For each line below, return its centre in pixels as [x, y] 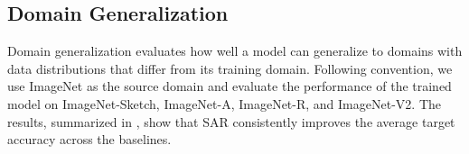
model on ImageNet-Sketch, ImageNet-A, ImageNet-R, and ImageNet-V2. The [224, 103]
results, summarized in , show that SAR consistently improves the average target [231, 121]
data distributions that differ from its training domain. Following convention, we [230, 68]
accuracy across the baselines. [89, 139]
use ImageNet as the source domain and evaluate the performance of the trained [230, 86]
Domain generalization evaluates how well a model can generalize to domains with [235, 51]
